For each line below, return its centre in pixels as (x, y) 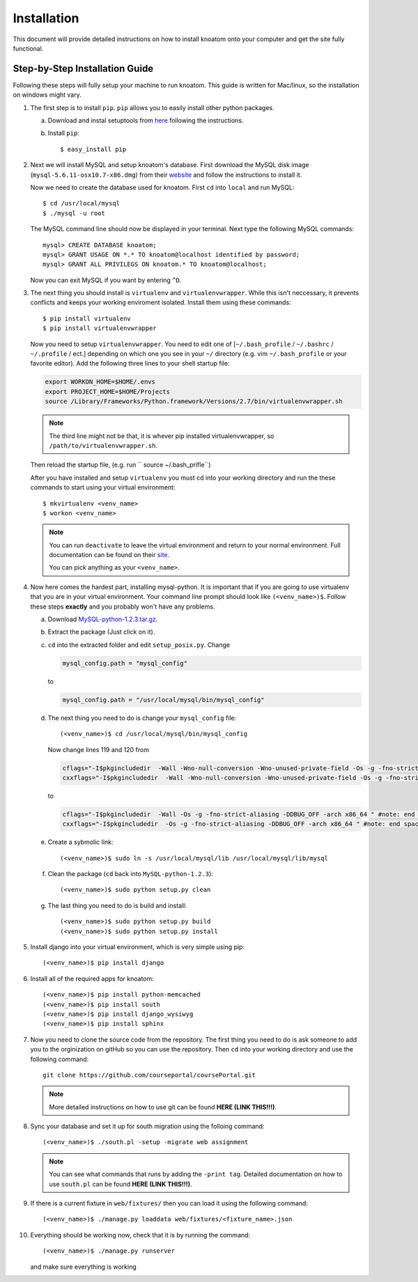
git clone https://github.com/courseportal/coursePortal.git (149, 1075)
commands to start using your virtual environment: (103, 487)
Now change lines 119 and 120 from (99, 749)
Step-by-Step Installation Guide (83, 69)
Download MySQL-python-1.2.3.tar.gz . (103, 619)
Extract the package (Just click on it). (101, 632)
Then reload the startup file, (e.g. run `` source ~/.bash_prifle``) (121, 465)
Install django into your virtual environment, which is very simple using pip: (138, 947)
